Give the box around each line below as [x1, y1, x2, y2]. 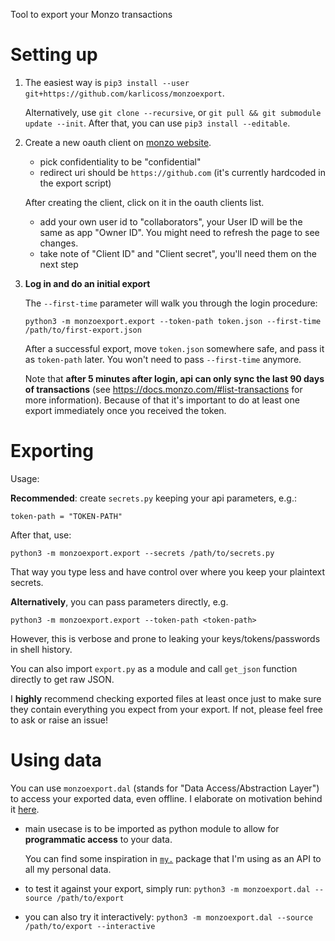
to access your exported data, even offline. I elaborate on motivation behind [10, 792, 323, 804]
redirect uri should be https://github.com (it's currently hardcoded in [39, 166, 326, 178]
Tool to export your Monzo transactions [10, 9, 173, 20]
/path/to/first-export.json [24, 325, 142, 335]
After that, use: [10, 529, 72, 541]
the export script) [39, 177, 112, 189]
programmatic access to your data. [24, 833, 173, 845]
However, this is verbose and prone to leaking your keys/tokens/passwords [10, 632, 321, 644]
